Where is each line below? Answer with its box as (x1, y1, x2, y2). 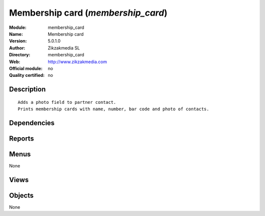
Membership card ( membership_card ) (9, 7, 168, 18)
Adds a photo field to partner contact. (18, 99, 116, 105)
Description (9, 85, 46, 94)
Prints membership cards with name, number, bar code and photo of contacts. (18, 106, 210, 112)
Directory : (9, 52, 30, 58)
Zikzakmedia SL (48, 45, 80, 51)
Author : (9, 45, 26, 51)
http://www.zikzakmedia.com (48, 59, 107, 65)
